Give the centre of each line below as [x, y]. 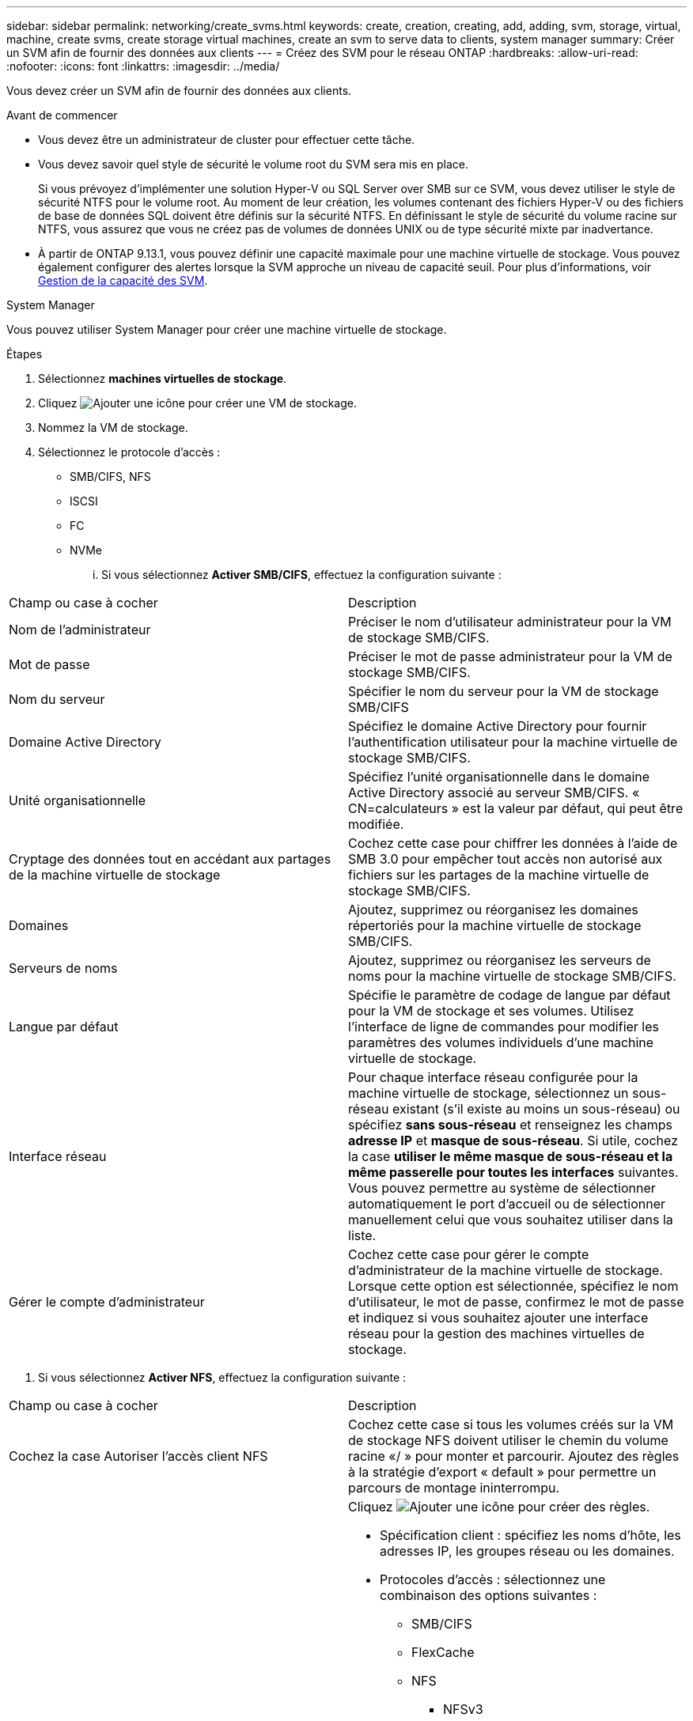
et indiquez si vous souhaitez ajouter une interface [498, 1318]
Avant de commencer [62, 115]
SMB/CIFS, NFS [110, 477]
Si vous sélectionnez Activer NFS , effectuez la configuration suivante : [222, 1377]
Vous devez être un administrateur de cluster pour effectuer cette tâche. [227, 140]
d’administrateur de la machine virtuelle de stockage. [506, 1270]
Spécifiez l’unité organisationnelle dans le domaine [499, 777]
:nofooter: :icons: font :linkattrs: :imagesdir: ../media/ [143, 66]
